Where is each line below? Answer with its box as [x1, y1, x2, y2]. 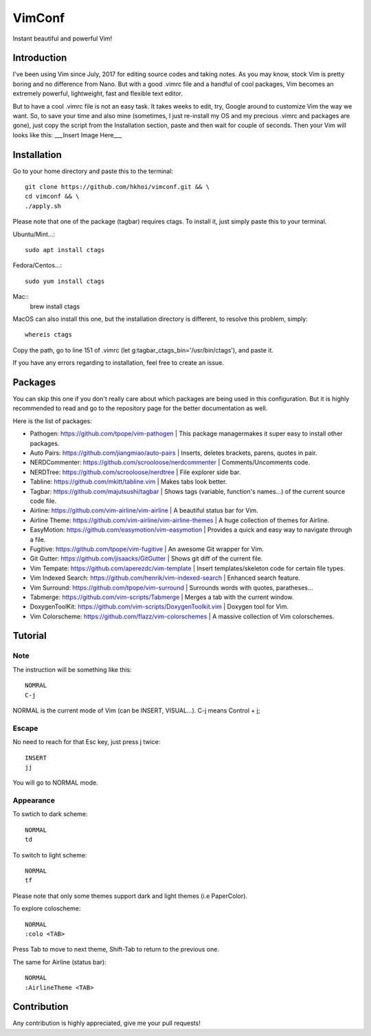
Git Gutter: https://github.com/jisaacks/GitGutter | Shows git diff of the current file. [30, 554, 263, 563]
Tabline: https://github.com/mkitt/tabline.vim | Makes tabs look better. [30, 477, 227, 486]
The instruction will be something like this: [12, 665, 132, 673]
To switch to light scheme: [12, 851, 87, 859]
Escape [12, 723, 38, 733]
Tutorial [12, 630, 47, 642]
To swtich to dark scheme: [12, 810, 88, 818]
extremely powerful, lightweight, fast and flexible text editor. [12, 89, 183, 98]
